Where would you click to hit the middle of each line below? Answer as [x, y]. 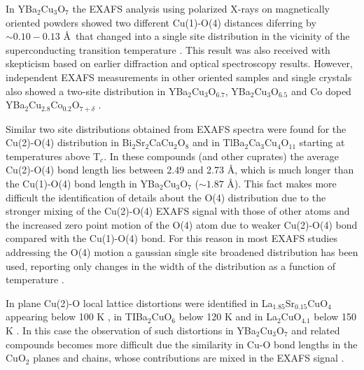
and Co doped [321, 91]
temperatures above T [53, 156]
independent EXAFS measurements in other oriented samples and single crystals [179, 77]
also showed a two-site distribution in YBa [97, 91]
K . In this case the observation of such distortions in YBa [131, 330]
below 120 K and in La [228, 316]
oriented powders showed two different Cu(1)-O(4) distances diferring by [161, 22]
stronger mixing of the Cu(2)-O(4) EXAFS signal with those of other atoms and [178, 211]
